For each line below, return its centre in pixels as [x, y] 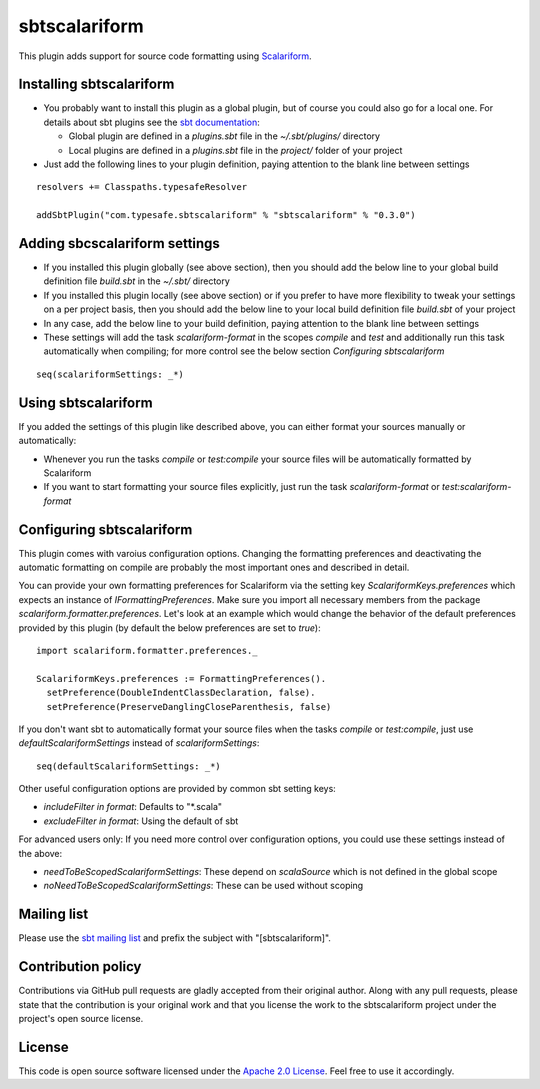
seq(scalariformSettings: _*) [110, 374]
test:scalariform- [476, 487]
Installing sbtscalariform [96, 84]
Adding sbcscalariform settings [119, 243]
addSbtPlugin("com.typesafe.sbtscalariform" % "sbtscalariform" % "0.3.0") [226, 215]
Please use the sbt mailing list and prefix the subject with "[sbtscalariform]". [175, 938]
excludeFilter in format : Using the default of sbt [141, 821]
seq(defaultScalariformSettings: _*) [129, 766]
